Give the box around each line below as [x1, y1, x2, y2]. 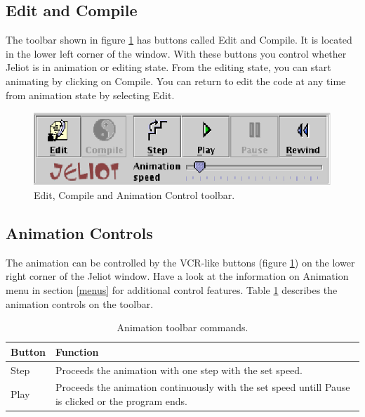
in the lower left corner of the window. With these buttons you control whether [6, 46, 347, 60]
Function [55, 344, 99, 359]
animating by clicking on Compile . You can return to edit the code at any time [6, 73, 346, 88]
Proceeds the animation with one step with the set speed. [55, 362, 303, 377]
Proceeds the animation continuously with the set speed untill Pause [55, 380, 350, 394]
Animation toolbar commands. [117, 320, 248, 335]
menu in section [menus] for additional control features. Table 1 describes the [6, 283, 338, 297]
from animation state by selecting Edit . [6, 87, 175, 102]
